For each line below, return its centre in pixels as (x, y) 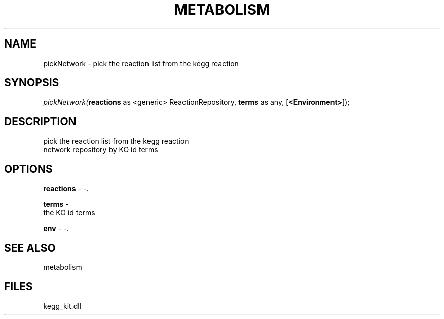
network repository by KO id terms (101, 150)
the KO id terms (69, 213)
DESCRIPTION (40, 121)
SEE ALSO (30, 248)
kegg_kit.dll (62, 306)
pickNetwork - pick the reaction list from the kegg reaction (141, 63)
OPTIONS (28, 169)
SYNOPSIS (32, 83)
